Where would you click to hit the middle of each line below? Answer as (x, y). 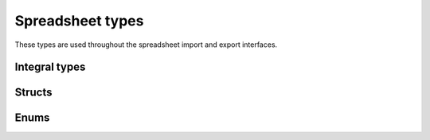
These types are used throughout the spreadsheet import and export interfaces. (146, 45)
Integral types (50, 67)
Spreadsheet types (79, 21)
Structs (33, 93)
